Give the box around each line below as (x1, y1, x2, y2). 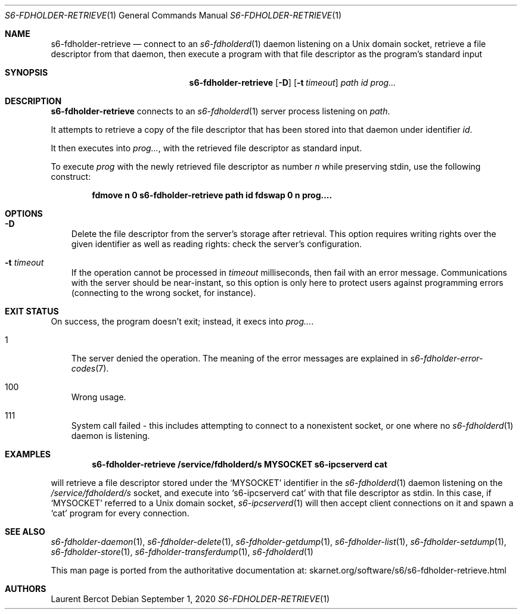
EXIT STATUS (5, 306, 59, 316)
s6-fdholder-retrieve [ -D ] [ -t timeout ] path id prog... (189, 77, 396, 88)
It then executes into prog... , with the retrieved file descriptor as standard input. (51, 143, 362, 153)
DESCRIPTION (5, 96, 62, 106)
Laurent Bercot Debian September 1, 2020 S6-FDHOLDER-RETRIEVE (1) (51, 594, 330, 604)
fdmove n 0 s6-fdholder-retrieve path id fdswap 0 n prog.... (92, 190, 333, 200)
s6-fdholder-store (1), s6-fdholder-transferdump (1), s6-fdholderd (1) (51, 547, 313, 557)
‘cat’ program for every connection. (51, 508, 189, 518)
